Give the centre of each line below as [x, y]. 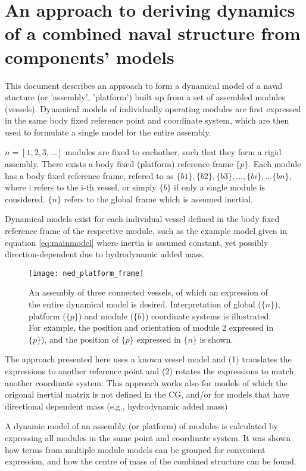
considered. [25, 198]
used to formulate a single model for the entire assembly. [108, 132]
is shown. [216, 339]
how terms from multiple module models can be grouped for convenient [135, 449]
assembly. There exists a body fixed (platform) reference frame [119, 164]
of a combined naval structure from [153, 33]
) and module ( [106, 315]
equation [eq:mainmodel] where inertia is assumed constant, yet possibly [137, 242]
